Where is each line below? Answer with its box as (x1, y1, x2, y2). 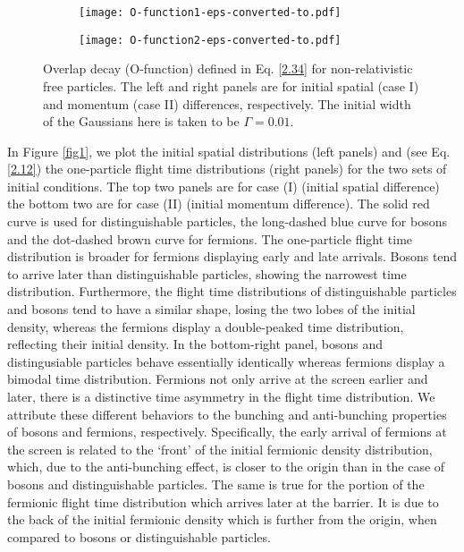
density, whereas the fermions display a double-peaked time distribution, (7, 317, 404, 335)
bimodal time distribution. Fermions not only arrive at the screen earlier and (7, 369, 428, 388)
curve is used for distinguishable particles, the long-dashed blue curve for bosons (7, 212, 447, 231)
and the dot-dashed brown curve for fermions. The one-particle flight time (7, 229, 413, 248)
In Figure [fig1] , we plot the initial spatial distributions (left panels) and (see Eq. (7, 141, 451, 160)
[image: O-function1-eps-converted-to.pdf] (79, 6, 342, 19)
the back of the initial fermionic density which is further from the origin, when (7, 510, 437, 529)
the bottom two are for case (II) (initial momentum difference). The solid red (7, 194, 430, 213)
